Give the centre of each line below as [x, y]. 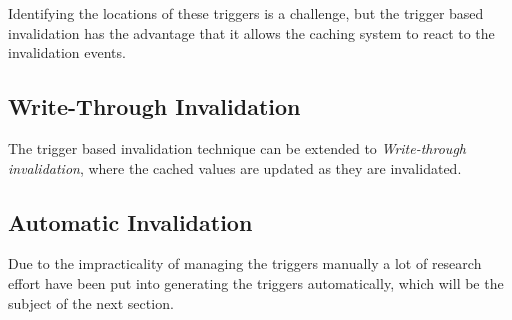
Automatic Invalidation [130, 221]
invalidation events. [67, 52]
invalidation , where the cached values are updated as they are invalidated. [235, 167]
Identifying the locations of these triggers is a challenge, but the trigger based [246, 13]
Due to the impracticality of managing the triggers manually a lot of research [245, 263]
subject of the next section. [91, 302]
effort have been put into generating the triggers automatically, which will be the [256, 282]
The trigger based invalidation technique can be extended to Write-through [237, 147]
